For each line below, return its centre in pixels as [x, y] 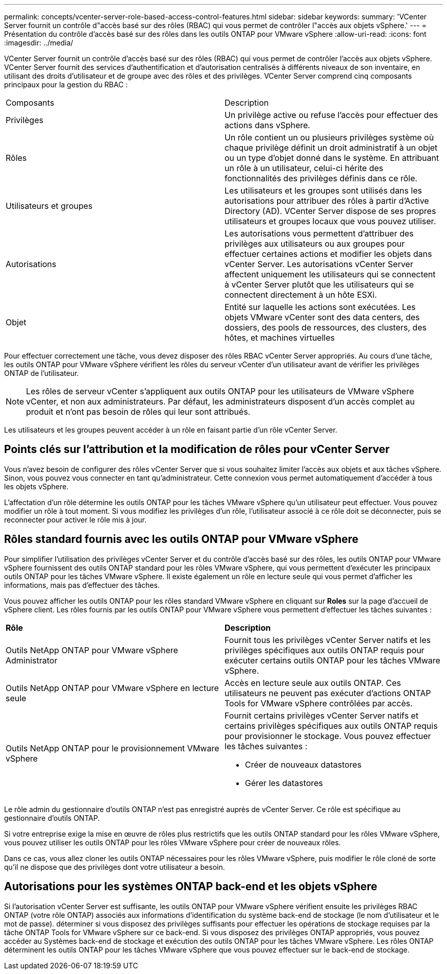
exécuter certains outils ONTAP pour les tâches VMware [332, 660]
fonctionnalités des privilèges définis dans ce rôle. [321, 178]
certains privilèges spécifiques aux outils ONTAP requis [331, 726]
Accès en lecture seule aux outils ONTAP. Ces [313, 683]
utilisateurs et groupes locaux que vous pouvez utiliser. [330, 221]
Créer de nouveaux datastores [303, 764]
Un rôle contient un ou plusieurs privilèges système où [329, 137]
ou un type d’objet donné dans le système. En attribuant [332, 158]
